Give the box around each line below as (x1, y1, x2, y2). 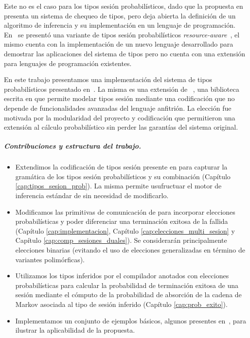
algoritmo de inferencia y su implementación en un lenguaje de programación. (4, 20, 235, 30)
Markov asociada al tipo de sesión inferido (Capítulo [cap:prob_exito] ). (15, 299, 228, 309)
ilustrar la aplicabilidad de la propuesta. (15, 325, 135, 335)
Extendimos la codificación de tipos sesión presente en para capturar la (15, 162, 228, 172)
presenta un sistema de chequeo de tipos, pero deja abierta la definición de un (4, 10, 236, 20)
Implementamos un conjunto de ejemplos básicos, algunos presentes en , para (15, 315, 247, 325)
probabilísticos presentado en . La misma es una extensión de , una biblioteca (4, 84, 239, 94)
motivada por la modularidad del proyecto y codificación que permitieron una (4, 112, 235, 122)
